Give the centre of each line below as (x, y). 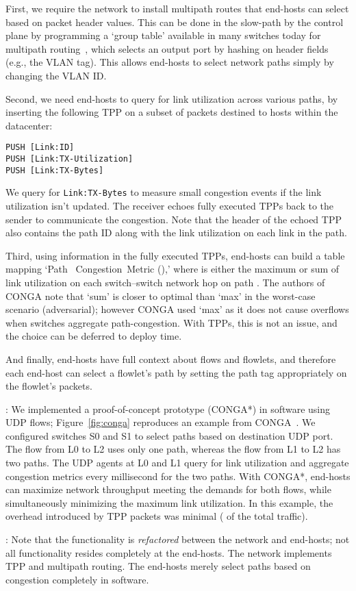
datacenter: (29, 125)
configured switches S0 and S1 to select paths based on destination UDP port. (169, 435)
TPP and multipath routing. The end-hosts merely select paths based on (158, 566)
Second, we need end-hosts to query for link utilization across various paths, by (172, 98)
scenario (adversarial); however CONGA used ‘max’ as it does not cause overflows (177, 309)
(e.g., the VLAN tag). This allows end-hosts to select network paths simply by (170, 62)
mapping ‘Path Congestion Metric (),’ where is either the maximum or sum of (173, 269)
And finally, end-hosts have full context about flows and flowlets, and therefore (171, 359)
